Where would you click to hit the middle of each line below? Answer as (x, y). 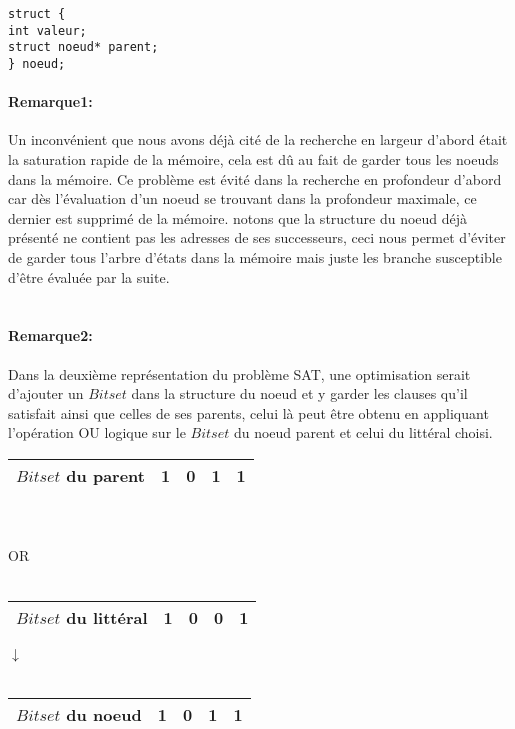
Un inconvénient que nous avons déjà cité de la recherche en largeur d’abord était (258, 139)
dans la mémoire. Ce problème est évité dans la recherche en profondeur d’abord (255, 178)
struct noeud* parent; (83, 47)
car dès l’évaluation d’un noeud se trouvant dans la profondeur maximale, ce (242, 198)
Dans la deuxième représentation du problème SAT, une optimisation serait (239, 373)
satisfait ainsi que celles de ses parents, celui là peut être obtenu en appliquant (248, 412)
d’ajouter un (46, 393)
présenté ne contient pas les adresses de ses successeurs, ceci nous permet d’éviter (257, 237)
